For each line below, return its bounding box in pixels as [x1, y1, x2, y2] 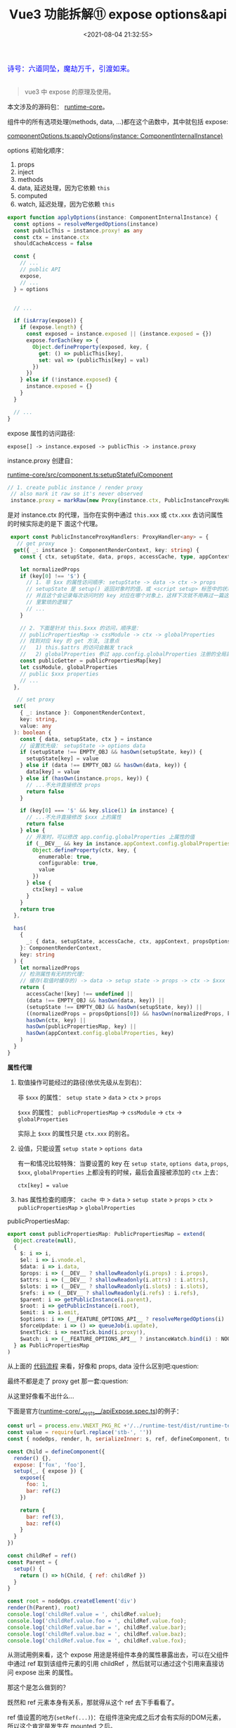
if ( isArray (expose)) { [13, 317, 83, 324]
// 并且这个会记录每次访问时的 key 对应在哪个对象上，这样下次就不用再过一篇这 [25, 592, 230, 599]
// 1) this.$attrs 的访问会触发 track [20, 644, 133, 651]
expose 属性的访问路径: [7, 429, 75, 437]
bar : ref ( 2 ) [25, 1488, 61, 1495]
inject [17, 167, 34, 176]
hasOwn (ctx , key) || [25, 1017, 86, 1024]
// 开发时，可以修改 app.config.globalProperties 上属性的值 [25, 833, 195, 840]
